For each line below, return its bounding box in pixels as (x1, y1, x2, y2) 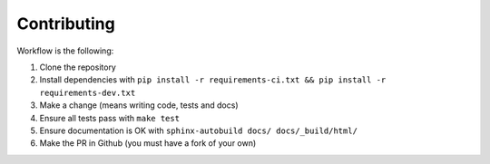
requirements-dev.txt (39, 87, 136, 98)
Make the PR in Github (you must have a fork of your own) (39, 138, 257, 149)
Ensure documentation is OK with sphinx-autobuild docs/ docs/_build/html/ (39, 125, 358, 136)
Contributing (16, 14, 115, 34)
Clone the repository (39, 62, 117, 72)
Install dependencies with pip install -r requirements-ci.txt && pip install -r (39, 74, 387, 85)
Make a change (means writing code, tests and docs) (39, 100, 239, 111)
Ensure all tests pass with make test (39, 112, 181, 123)
